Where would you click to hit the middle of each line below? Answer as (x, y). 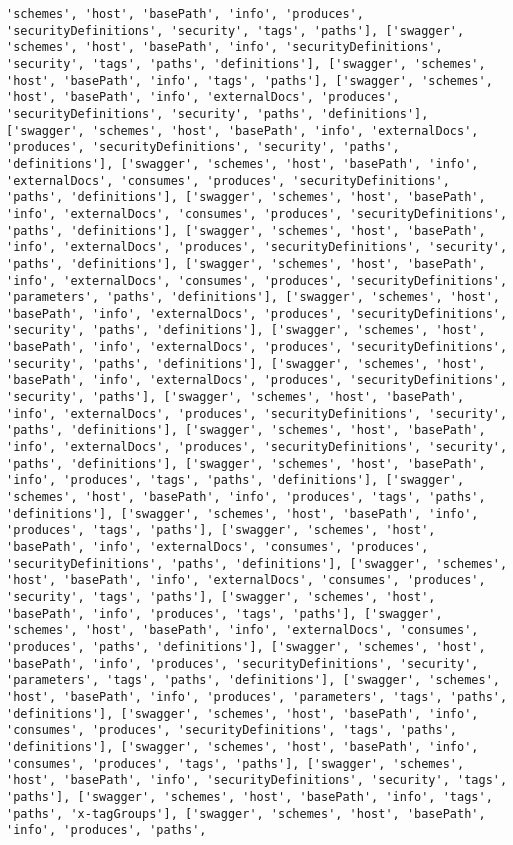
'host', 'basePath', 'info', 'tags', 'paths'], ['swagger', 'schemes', (249, 80)
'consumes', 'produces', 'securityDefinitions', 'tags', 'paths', (232, 730)
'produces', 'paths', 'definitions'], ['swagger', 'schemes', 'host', (246, 646)
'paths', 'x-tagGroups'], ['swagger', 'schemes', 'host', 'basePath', (246, 813)
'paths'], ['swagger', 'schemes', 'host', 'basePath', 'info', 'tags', (249, 796)
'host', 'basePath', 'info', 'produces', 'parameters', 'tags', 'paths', (257, 696)
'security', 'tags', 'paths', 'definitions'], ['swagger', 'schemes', (246, 63)
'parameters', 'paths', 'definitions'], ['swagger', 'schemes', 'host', (253, 297)
